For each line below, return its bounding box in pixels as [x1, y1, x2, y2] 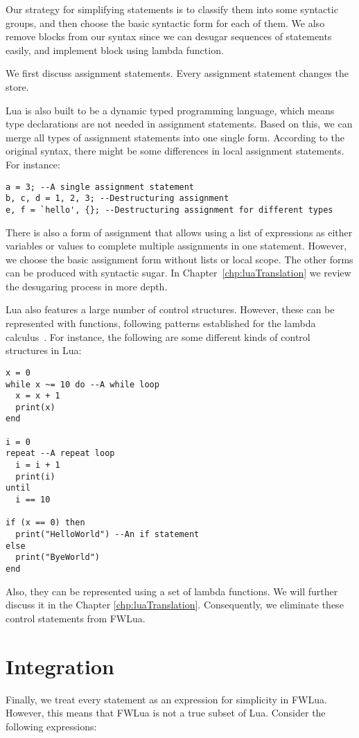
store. [6, 79, 29, 94]
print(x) [15, 402, 55, 412]
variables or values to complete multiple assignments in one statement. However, [6, 238, 347, 253]
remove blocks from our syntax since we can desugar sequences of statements [6, 29, 332, 44]
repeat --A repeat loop [6, 448, 115, 459]
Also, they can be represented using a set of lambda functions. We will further [6, 583, 338, 598]
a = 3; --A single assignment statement [6, 182, 195, 192]
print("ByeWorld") [15, 552, 100, 563]
